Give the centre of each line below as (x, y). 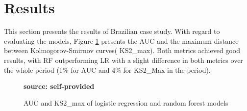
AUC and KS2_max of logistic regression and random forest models (126, 102)
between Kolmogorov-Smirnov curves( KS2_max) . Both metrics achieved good (122, 50)
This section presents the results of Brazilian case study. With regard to (112, 31)
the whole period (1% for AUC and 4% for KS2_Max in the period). (107, 69)
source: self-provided (59, 86)
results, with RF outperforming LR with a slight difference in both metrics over (123, 60)
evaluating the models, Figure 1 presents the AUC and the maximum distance (121, 41)
